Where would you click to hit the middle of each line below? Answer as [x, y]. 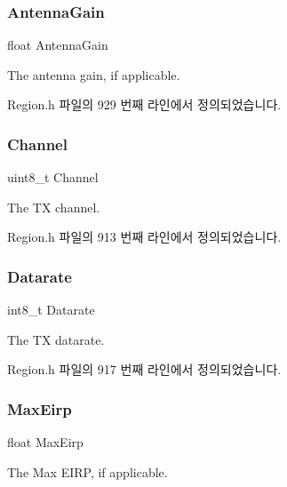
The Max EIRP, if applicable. [88, 471]
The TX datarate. [56, 339]
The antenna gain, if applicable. [94, 74]
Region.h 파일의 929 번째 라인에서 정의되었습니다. [144, 104]
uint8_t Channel [53, 177]
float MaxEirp [45, 442]
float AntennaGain [58, 45]
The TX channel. [54, 207]
